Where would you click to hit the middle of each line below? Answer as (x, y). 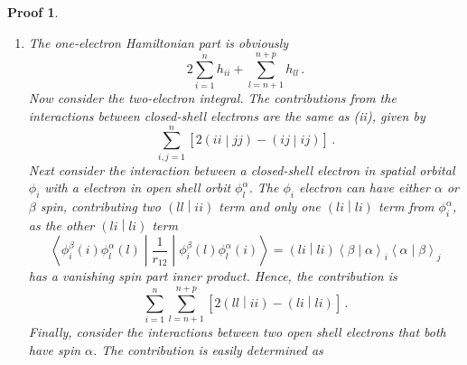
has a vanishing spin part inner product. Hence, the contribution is (213, 276)
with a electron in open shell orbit (138, 187)
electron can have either (364, 187)
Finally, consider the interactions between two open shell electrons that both (237, 332)
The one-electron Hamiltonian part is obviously (159, 42)
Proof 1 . (33, 12)
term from (406, 206)
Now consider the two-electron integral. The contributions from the (212, 98)
